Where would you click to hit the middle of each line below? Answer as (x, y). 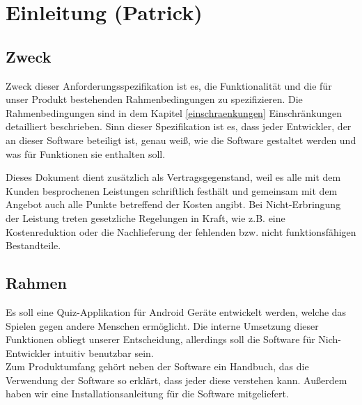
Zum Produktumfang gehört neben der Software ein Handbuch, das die (157, 366)
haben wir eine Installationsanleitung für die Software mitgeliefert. (147, 394)
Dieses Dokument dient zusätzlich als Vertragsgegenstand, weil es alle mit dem (173, 177)
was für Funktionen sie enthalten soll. (86, 153)
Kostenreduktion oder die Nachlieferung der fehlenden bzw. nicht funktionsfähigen (181, 231)
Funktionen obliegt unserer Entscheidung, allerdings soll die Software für (160, 339)
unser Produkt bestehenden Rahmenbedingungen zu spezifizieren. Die (154, 99)
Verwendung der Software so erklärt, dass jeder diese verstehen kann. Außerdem (176, 380)
